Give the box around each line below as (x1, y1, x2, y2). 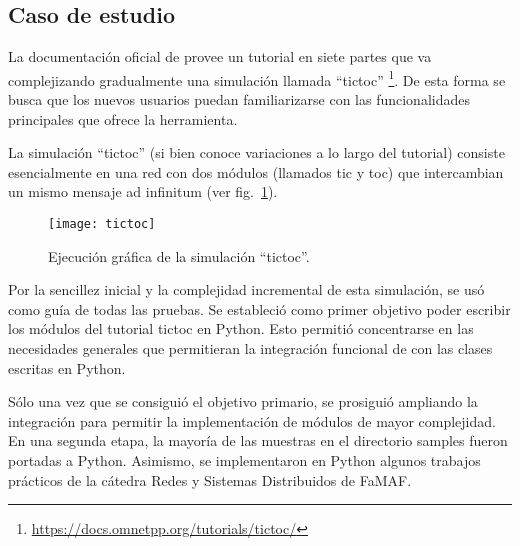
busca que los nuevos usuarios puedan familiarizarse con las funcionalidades (8, 89, 470, 110)
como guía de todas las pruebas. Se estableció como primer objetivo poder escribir (8, 298, 511, 319)
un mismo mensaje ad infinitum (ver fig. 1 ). (8, 181, 278, 202)
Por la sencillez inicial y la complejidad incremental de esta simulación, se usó (8, 279, 485, 300)
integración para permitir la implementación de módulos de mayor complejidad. (8, 410, 496, 431)
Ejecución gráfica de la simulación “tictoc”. (48, 245, 310, 266)
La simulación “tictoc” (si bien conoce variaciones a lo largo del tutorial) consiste (8, 142, 505, 163)
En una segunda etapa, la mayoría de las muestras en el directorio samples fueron (8, 430, 508, 451)
